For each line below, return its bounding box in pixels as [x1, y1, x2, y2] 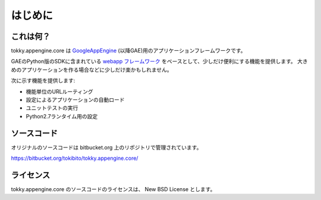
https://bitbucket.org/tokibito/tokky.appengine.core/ [11, 154, 139, 162]
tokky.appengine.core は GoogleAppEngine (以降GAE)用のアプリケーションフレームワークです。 [11, 47, 246, 54]
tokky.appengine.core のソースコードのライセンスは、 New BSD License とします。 [11, 186, 216, 192]
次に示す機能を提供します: [11, 77, 75, 84]
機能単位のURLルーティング [26, 88, 93, 95]
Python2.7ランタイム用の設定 [26, 112, 98, 120]
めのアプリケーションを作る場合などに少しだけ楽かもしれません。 [11, 66, 172, 73]
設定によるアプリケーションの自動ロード [26, 96, 125, 104]
